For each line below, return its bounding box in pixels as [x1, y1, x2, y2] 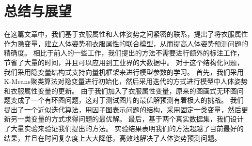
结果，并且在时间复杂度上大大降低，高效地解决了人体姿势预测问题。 [4, 133, 221, 143]
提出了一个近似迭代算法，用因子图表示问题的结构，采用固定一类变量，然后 [4, 104, 241, 114]
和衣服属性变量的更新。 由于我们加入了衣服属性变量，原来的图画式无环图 [4, 85, 237, 95]
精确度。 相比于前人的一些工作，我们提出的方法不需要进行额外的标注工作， [4, 48, 244, 58]
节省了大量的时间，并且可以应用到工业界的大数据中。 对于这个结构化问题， [4, 57, 244, 67]
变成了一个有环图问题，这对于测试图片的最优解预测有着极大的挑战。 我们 [10, 95, 244, 105]
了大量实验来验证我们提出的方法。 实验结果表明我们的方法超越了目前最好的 [4, 123, 244, 133]
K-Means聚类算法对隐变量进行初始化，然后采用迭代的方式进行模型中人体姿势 [4, 76, 248, 86]
